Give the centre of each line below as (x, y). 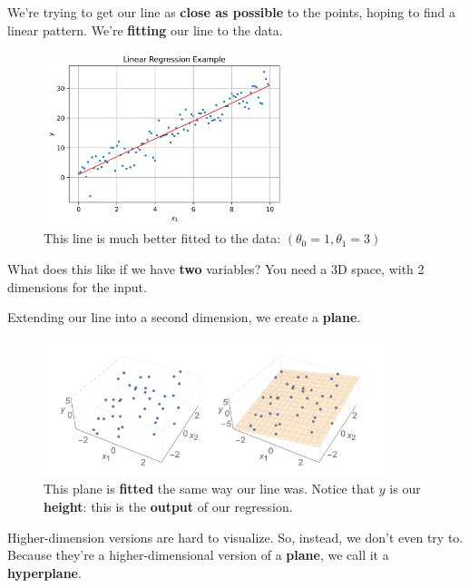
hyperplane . (44, 572)
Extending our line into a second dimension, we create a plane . (184, 317)
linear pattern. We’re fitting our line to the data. (145, 29)
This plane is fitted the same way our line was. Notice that (210, 489)
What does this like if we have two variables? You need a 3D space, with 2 (216, 269)
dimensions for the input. (77, 286)
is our (405, 489)
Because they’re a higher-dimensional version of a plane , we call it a (198, 555)
